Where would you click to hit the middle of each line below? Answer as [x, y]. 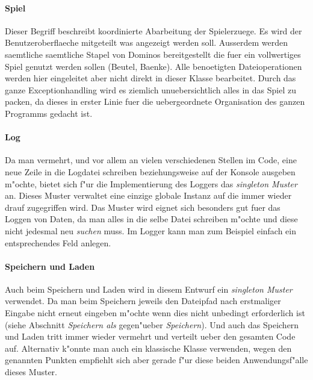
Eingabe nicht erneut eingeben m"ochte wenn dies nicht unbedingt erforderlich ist [155, 313]
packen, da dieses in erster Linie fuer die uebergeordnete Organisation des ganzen [155, 101]
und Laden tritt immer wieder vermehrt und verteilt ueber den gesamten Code [150, 336]
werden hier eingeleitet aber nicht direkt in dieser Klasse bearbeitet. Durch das [150, 78]
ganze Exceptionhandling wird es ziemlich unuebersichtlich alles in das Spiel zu [150, 89]
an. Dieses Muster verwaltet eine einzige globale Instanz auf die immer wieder [148, 195]
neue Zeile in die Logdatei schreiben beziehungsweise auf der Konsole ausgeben [150, 171]
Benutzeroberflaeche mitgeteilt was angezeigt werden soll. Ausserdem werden [147, 42]
